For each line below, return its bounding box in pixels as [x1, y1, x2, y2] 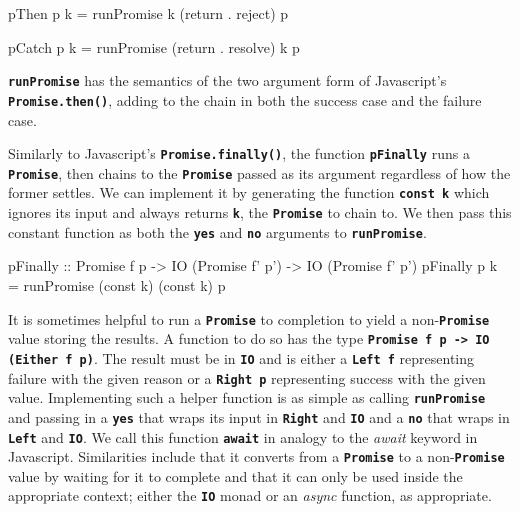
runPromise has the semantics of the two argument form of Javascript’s [8, 70, 447, 91]
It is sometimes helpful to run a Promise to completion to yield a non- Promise [8, 308, 490, 329]
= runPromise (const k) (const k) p [8, 274, 226, 295]
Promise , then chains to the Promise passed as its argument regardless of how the [8, 162, 511, 183]
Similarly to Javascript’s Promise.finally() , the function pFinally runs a [8, 143, 470, 164]
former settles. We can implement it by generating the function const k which [8, 182, 490, 203]
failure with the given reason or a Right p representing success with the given [8, 367, 486, 388]
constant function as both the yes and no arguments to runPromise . [8, 221, 427, 242]
